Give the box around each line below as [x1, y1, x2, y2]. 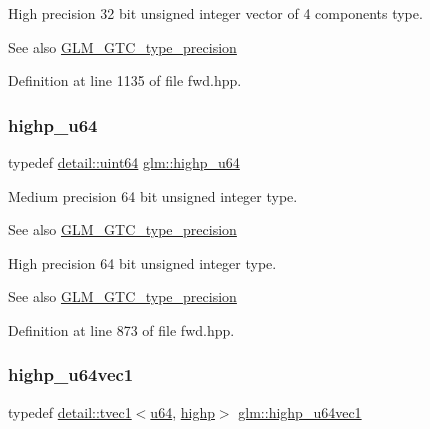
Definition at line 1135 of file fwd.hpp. [8, 70, 242, 91]
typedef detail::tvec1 [8, 401, 132, 422]
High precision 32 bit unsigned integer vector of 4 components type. [8, 3, 423, 23]
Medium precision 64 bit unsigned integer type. [8, 185, 298, 206]
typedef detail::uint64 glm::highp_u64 [8, 152, 240, 172]
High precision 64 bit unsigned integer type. [8, 252, 277, 273]
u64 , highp [150, 401, 215, 422]
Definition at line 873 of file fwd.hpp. [8, 319, 235, 340]
